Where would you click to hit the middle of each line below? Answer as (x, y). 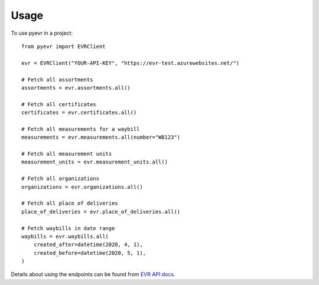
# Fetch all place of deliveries (70, 203)
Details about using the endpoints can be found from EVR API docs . (93, 274)
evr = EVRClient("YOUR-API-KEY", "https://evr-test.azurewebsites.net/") (131, 63)
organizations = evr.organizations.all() (82, 187)
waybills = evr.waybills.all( (65, 236)
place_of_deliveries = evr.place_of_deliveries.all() (101, 212)
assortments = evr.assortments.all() (76, 88)
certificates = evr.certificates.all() (79, 113)
